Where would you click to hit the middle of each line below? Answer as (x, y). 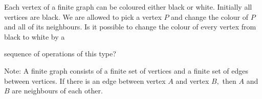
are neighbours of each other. (57, 91)
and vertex (192, 80)
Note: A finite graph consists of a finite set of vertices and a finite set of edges (126, 70)
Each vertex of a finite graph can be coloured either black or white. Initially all (128, 7)
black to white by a (35, 36)
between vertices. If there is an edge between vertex (85, 80)
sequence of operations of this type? (60, 54)
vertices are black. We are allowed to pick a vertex (83, 16)
